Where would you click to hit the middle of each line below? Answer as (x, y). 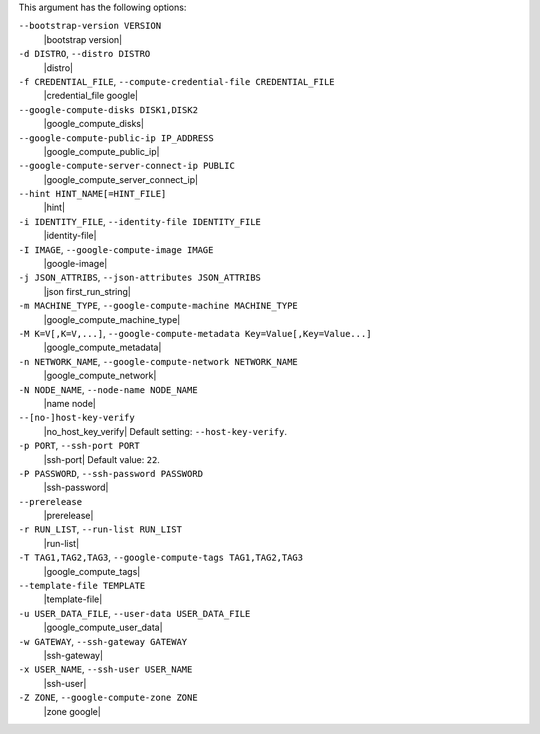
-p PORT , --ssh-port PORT (79, 446)
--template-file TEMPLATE (82, 586)
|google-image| (75, 264)
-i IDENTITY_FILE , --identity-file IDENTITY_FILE (140, 221)
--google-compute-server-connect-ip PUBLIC (126, 166)
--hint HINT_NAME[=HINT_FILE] (92, 194)
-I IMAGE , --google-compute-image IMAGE (116, 249)
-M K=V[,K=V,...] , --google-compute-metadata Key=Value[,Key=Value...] (195, 333)
